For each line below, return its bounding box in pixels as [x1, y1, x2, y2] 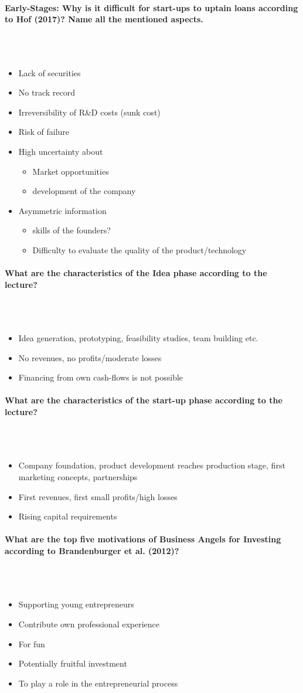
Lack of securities [18, 66, 81, 79]
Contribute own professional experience [18, 618, 160, 630]
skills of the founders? [32, 224, 111, 236]
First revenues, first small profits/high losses [18, 490, 178, 502]
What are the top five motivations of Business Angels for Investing [5, 533, 281, 545]
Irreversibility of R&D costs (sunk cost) [18, 106, 161, 118]
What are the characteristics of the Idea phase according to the [5, 267, 267, 279]
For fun [18, 637, 45, 650]
